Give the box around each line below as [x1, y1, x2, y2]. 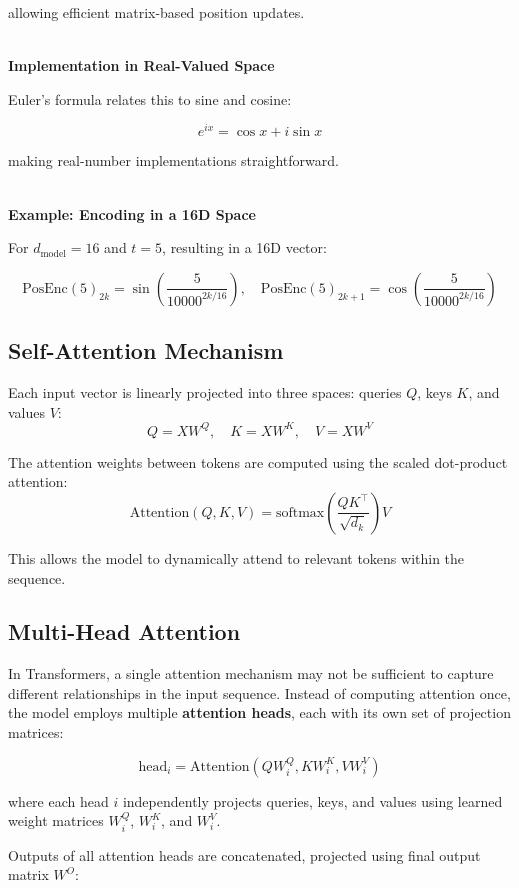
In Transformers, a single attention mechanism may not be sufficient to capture [8, 663, 494, 684]
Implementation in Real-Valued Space [8, 55, 275, 76]
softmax [275, 505, 325, 520]
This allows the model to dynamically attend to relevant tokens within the [8, 547, 465, 568]
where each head [8, 790, 109, 811]
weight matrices [8, 810, 104, 831]
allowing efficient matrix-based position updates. [8, 2, 305, 22]
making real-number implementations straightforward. [8, 150, 339, 171]
